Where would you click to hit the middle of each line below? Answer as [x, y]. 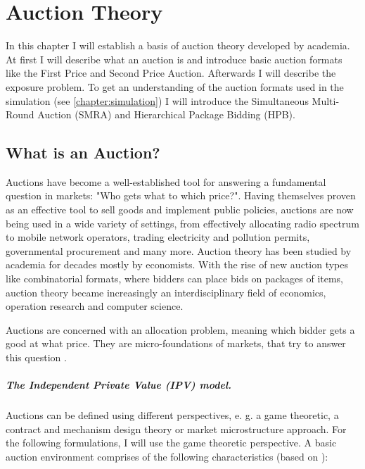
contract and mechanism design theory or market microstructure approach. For [176, 429]
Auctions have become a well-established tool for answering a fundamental [166, 181]
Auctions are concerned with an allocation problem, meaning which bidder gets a [180, 329]
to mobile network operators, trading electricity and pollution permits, [158, 237]
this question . [36, 357]
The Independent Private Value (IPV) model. [119, 385]
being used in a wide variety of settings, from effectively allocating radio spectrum [182, 223]
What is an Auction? [83, 152]
